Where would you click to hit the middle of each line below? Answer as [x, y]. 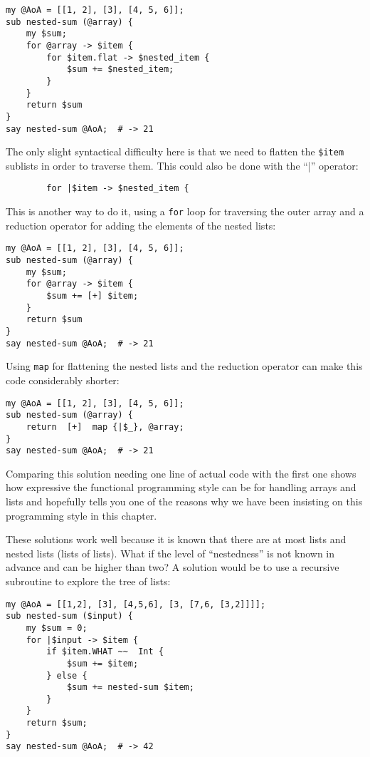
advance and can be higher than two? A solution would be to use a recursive [173, 567]
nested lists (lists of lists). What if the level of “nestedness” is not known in [170, 553]
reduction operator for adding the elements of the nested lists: [141, 225]
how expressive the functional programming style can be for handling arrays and [181, 487]
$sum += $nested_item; [120, 69]
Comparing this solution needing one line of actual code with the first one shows [181, 473]
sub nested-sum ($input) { [69, 616]
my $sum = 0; [57, 628]
